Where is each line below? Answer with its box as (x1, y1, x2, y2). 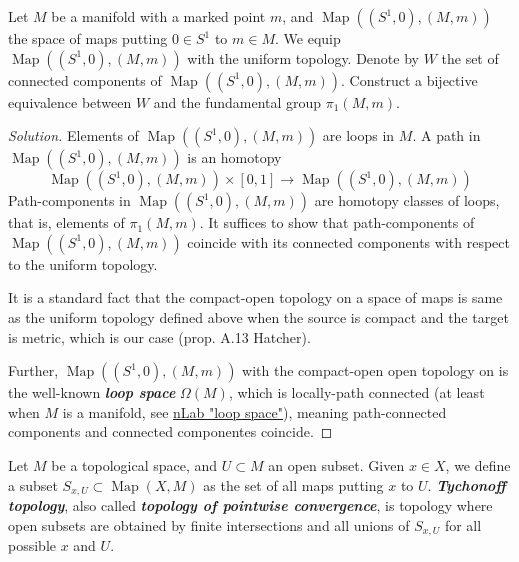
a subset (8, 474, 58, 495)
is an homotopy (187, 147, 282, 168)
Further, (8, 360, 59, 381)
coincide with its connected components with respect (187, 231, 510, 252)
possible (8, 535, 56, 556)
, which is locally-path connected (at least (228, 382, 485, 403)
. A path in (412, 125, 481, 146)
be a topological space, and (51, 454, 218, 475)
